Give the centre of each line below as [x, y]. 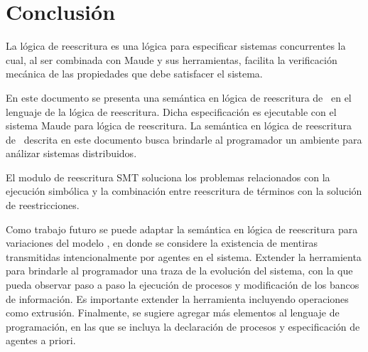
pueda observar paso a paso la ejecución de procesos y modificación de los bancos [183, 285]
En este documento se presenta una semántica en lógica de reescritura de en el [179, 97]
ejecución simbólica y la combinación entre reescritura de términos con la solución [184, 191]
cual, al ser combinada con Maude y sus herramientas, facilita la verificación [172, 59]
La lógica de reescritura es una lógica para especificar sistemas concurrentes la [176, 46]
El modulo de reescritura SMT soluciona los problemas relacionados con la [168, 177]
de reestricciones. [43, 205]
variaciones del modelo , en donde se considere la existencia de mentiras [162, 243]
